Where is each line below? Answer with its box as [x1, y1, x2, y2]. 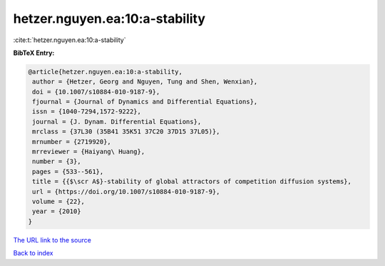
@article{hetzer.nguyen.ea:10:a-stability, [28, 68, 183, 76]
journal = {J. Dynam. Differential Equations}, [32, 118, 202, 126]
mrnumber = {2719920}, [32, 138, 112, 145]
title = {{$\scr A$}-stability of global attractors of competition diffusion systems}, [32, 178, 352, 185]
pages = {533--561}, [32, 168, 104, 175]
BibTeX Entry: [13, 48, 55, 57]
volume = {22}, [32, 198, 86, 205]
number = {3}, [32, 158, 81, 165]
